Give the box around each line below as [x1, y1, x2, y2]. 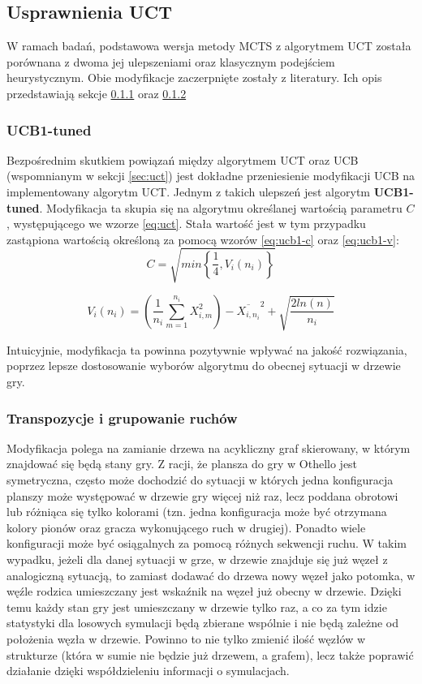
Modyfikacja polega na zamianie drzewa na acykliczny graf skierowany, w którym [6, 439, 411, 456]
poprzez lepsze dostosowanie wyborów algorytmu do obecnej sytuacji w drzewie [6, 357, 401, 374]
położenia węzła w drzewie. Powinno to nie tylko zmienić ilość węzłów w [6, 630, 366, 647]
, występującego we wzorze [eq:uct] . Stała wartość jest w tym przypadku [6, 215, 366, 232]
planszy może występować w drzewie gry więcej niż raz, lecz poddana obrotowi [6, 487, 398, 504]
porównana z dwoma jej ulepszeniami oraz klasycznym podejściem [6, 53, 335, 70]
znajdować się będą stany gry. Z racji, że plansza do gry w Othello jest [6, 455, 358, 472]
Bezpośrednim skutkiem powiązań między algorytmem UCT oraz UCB [6, 151, 359, 168]
